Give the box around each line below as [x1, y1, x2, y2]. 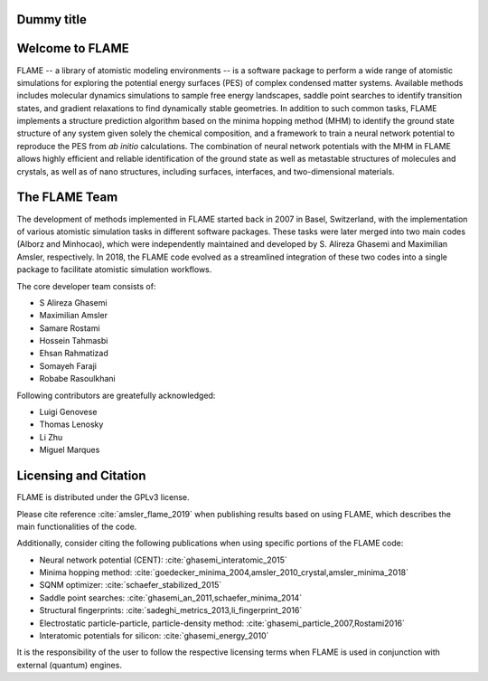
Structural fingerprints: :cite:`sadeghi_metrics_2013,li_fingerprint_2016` [39, 605, 303, 616]
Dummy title [16, 12, 88, 27]
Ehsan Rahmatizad [39, 348, 108, 359]
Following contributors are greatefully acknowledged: [16, 390, 216, 401]
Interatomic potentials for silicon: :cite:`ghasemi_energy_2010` [39, 630, 269, 641]
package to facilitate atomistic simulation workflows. [16, 264, 212, 275]
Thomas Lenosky [39, 419, 104, 430]
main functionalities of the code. [16, 521, 137, 532]
